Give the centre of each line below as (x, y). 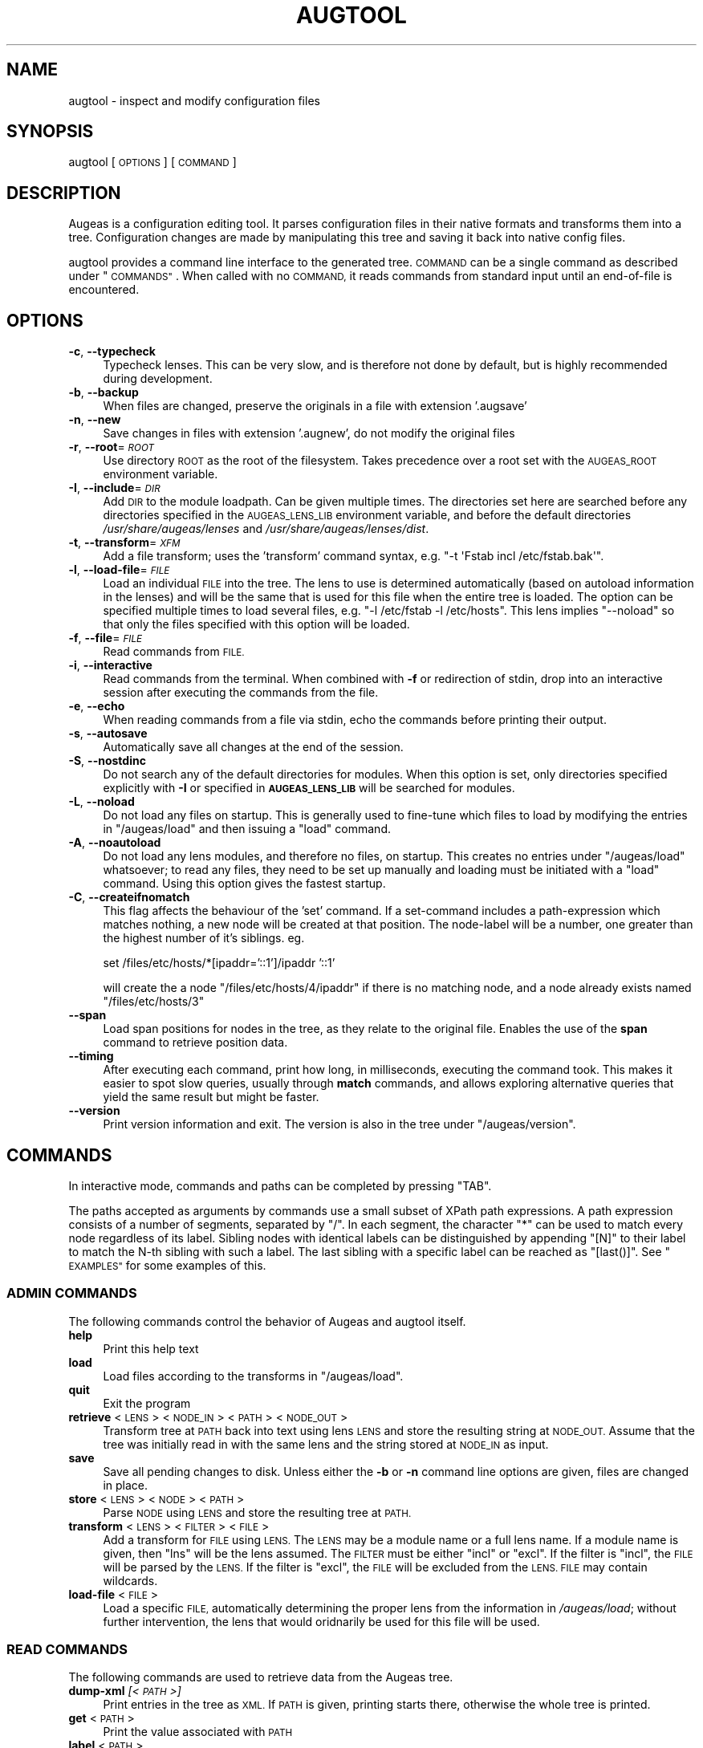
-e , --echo (97, 706)
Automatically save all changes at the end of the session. (253, 747)
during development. (158, 379)
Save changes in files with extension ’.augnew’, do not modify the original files (309, 433)
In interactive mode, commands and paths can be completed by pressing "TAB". (280, 1185)
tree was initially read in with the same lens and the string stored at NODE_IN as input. (326, 1444)
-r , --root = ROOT (112, 447)
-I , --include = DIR (114, 488)
